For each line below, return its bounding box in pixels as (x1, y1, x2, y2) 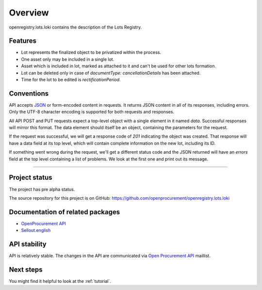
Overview (9, 7, 49, 18)
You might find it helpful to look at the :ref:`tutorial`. (9, 278, 111, 284)
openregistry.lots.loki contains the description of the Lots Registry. (9, 24, 142, 30)
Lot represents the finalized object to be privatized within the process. (21, 49, 161, 55)
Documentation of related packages (9, 208, 120, 216)
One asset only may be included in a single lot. (21, 56, 115, 62)
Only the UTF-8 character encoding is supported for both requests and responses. (9, 109, 175, 115)
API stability (9, 240, 47, 248)
